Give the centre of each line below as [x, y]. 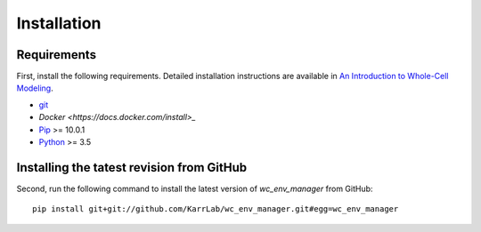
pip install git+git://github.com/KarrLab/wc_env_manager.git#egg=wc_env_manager [216, 209]
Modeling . [35, 88]
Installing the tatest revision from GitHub [132, 168]
